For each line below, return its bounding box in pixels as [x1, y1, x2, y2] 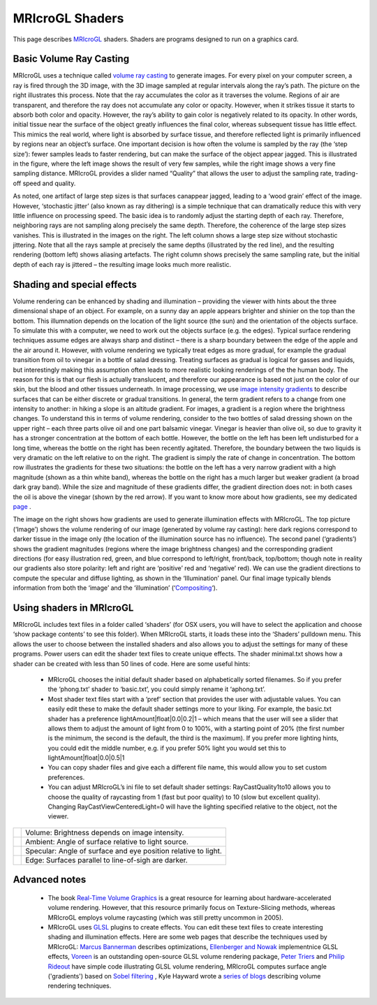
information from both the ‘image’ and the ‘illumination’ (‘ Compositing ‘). [13, 584, 218, 592]
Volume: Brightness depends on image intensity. [25, 827, 184, 837]
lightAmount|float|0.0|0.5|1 [47, 753, 125, 762]
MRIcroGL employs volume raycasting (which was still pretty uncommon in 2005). [47, 913, 284, 922]
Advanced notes [13, 874, 87, 885]
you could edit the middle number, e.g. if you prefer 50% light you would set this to [47, 744, 286, 752]
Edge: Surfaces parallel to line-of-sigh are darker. [25, 855, 188, 865]
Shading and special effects [13, 278, 138, 290]
